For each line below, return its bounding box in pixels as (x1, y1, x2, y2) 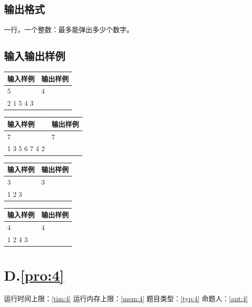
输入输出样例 (4, 48, 65, 63)
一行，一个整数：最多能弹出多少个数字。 (4, 24, 133, 35)
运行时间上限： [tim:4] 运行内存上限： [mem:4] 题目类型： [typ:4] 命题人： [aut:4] (4, 293, 248, 304)
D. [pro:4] (4, 265, 64, 285)
